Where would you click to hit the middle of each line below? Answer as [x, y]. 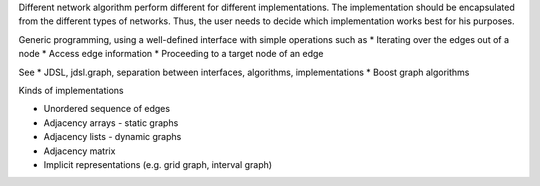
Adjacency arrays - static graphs [111, 122]
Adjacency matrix [79, 151]
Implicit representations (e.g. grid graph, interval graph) [158, 164]
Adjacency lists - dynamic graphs [112, 137]
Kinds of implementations [71, 90]
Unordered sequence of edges [106, 109]
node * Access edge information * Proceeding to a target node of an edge [171, 54]
